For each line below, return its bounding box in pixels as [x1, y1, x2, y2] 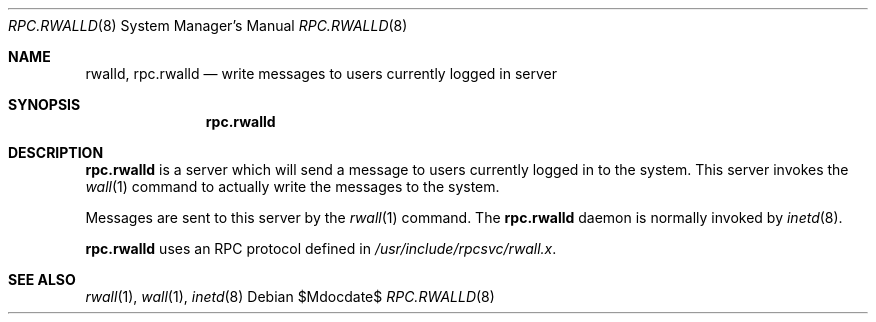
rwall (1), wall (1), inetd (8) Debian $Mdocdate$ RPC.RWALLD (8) [85, 288, 495, 305]
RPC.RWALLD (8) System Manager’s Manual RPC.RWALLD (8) [8, 17, 408, 34]
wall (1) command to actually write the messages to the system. [85, 178, 500, 195]
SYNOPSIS [8, 96, 81, 113]
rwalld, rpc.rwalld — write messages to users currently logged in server [85, 65, 557, 82]
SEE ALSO [8, 271, 76, 288]
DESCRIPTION [8, 144, 104, 161]
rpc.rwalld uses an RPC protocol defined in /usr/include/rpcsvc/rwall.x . [85, 240, 557, 257]
